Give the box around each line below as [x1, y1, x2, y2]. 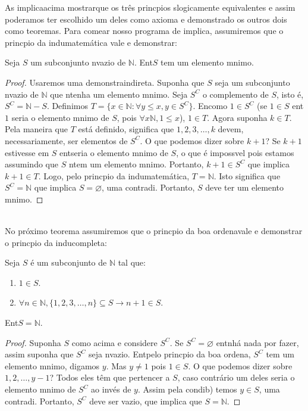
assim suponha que [5, 348, 74, 360]
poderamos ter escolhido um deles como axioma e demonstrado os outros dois [5, 13, 287, 25]
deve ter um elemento [205, 181, 284, 194]
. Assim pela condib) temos [137, 383, 237, 396]
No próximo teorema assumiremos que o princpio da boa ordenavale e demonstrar [5, 225, 303, 237]
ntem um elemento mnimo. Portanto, [68, 158, 204, 170]
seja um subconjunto [215, 76, 290, 88]
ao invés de [91, 383, 131, 396]
